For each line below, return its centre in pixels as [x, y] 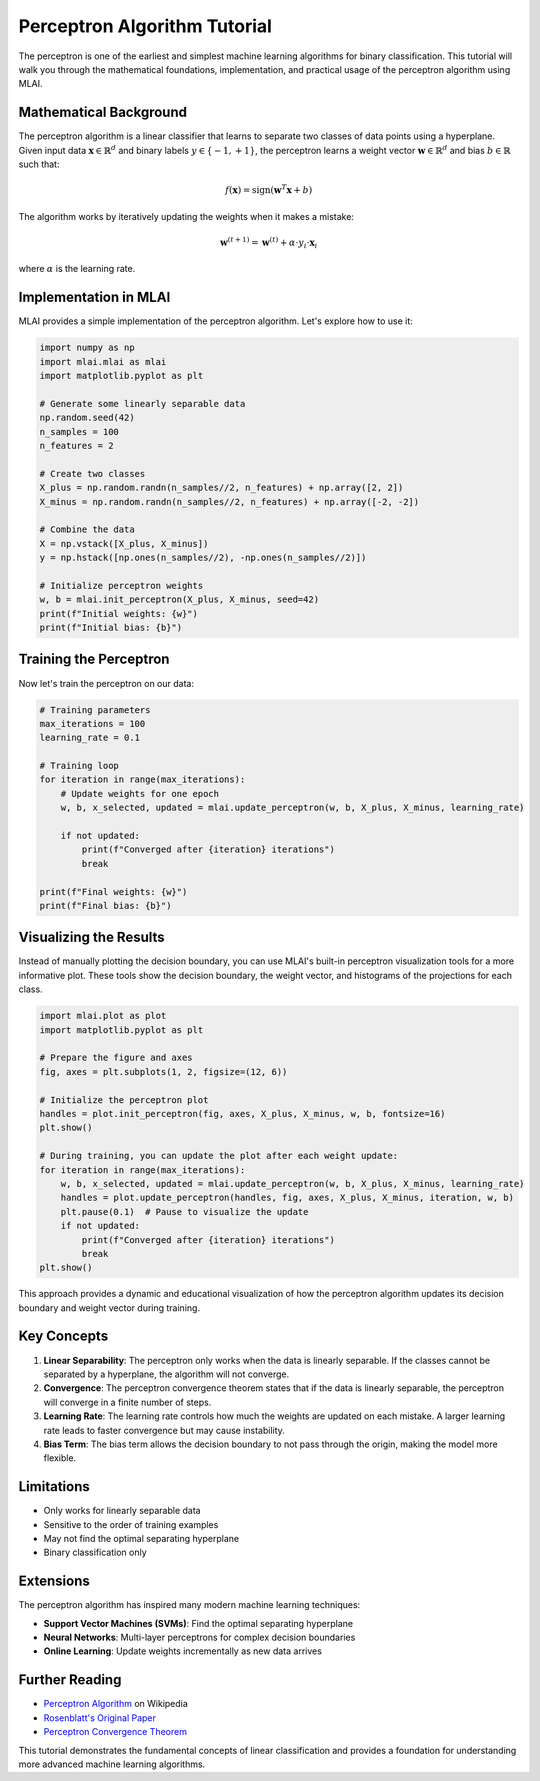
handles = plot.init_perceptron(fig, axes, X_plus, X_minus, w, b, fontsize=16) [242, 1113]
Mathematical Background [102, 112]
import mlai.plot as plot [103, 1016]
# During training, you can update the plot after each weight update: [219, 1156]
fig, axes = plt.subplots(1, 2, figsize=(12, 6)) [163, 1071]
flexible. [60, 1458]
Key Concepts [63, 1336]
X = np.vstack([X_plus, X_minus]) [124, 543]
